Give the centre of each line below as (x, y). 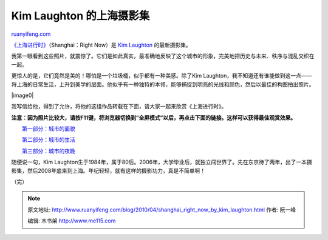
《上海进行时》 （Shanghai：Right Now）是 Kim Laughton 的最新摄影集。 (101, 45)
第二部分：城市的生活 (49, 140)
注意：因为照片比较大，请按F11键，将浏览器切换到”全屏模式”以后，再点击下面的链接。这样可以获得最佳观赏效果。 (154, 118)
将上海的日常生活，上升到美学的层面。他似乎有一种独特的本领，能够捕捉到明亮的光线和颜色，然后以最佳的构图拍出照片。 (163, 84)
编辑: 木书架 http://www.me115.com (72, 221)
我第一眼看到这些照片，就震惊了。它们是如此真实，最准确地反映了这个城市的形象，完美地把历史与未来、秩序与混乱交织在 (163, 56)
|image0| (22, 95)
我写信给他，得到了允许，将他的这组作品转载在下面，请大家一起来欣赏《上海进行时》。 (119, 107)
